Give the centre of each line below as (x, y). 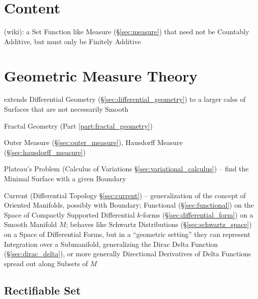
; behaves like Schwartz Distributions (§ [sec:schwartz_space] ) (159, 224)
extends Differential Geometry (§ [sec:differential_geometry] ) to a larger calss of (125, 99)
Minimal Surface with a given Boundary (65, 178)
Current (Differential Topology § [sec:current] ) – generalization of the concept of (125, 195)
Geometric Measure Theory (101, 75)
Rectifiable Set (43, 290)
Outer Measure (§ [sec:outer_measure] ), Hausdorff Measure (93, 142)
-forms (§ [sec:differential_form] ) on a (197, 214)
